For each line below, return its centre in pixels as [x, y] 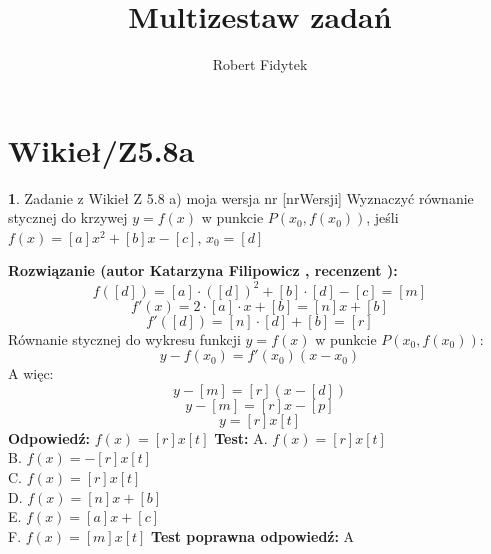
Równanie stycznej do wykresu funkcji [124, 338]
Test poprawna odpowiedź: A [253, 535]
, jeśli [382, 217]
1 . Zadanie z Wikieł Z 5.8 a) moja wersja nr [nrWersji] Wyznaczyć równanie [241, 197]
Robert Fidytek [260, 64]
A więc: [31, 373]
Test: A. [241, 437]
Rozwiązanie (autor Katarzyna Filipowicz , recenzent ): [203, 270]
